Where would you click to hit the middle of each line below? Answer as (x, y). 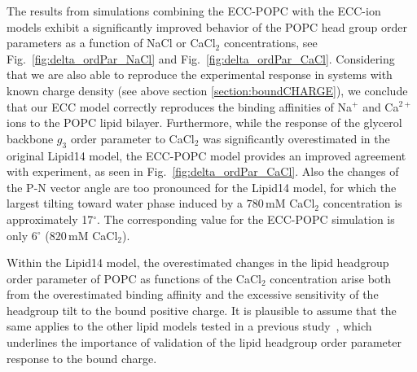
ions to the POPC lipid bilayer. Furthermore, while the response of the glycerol (204, 123)
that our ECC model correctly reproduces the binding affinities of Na (180, 106)
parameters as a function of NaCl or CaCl (111, 43)
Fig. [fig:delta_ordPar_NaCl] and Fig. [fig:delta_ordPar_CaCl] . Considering (201, 58)
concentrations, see (270, 43)
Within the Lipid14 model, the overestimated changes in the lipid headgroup (198, 263)
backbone (30, 138)
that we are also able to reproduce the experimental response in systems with (200, 74)
